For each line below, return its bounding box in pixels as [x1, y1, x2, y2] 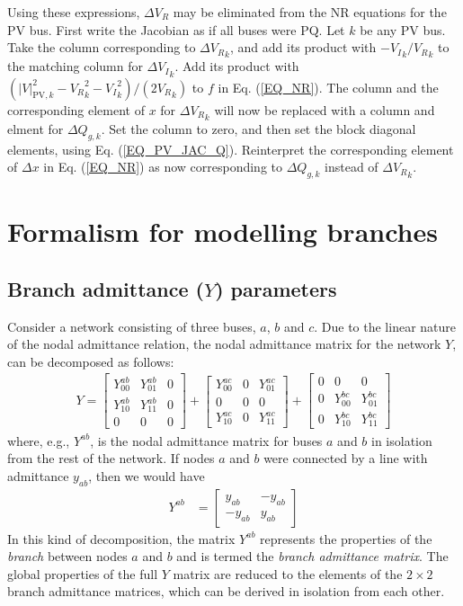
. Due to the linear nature [314, 316, 456, 335]
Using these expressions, [7, 3, 140, 21]
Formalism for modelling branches [7, 213, 438, 250]
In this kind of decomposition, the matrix [7, 529, 236, 548]
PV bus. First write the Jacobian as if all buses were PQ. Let [7, 20, 345, 39]
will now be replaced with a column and [214, 100, 435, 119]
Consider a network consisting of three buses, [7, 316, 256, 335]
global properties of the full [7, 564, 158, 583]
